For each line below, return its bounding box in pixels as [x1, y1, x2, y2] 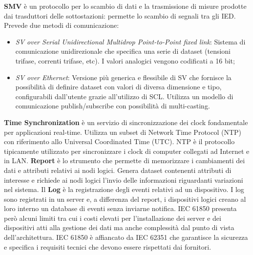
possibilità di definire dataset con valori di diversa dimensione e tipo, [15, 82, 222, 92]
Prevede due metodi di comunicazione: [4, 20, 119, 30]
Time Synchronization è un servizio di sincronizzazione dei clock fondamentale [4, 117, 248, 127]
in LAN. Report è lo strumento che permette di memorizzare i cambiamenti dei [4, 155, 245, 166]
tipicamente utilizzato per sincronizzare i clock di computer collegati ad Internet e [4, 146, 250, 156]
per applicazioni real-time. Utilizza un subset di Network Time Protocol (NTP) [4, 127, 242, 137]
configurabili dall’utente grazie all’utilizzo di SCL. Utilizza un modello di [15, 91, 233, 101]
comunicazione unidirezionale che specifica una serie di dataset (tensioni [15, 46, 231, 56]
